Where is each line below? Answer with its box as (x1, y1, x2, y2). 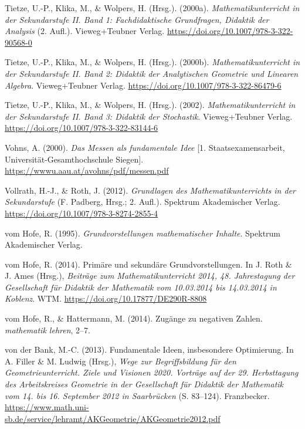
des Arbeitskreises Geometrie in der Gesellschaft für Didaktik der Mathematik (5, 378, 284, 390)
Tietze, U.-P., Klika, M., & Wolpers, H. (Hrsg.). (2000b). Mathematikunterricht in (5, 56, 300, 68)
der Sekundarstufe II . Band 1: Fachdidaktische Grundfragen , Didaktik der (5, 13, 269, 25)
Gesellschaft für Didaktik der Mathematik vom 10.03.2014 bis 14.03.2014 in (5, 281, 277, 293)
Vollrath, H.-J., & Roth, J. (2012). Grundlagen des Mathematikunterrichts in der (5, 184, 296, 196)
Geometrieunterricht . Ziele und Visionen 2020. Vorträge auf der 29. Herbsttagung (5, 366, 299, 379)
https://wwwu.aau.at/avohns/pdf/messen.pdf (5, 164, 169, 177)
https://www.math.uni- (5, 401, 89, 413)
